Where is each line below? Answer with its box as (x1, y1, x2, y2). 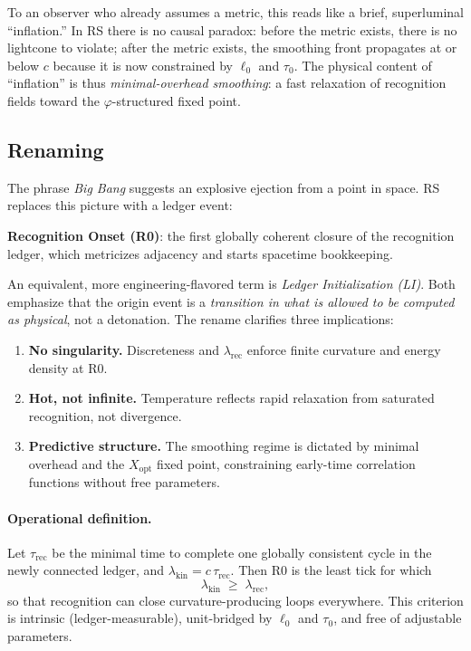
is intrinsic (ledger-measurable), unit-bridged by (7, 608, 273, 627)
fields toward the (7, 91, 101, 110)
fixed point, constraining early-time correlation (157, 454, 416, 473)
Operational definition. (7, 508, 152, 527)
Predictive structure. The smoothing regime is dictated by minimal (28, 436, 419, 455)
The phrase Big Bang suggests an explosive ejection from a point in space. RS (7, 177, 440, 196)
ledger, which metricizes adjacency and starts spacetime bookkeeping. (7, 244, 393, 263)
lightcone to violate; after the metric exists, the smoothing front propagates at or (7, 38, 457, 57)
